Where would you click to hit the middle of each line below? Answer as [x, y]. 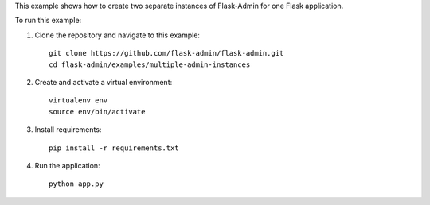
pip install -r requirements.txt [114, 148]
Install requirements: [68, 130]
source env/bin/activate [97, 112]
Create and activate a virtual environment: [104, 82]
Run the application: [67, 165]
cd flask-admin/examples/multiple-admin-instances [150, 64]
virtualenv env [78, 101]
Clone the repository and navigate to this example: [117, 35]
